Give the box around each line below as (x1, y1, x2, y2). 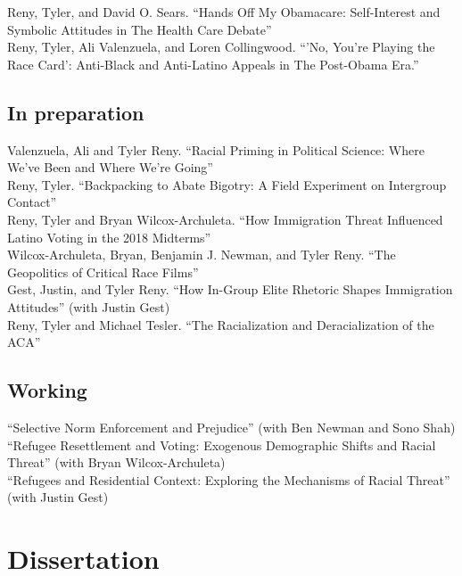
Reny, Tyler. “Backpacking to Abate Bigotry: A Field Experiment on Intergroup (7, 175, 447, 193)
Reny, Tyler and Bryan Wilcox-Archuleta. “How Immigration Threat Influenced (7, 210, 443, 228)
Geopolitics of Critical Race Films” (7, 262, 199, 281)
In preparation (7, 98, 144, 126)
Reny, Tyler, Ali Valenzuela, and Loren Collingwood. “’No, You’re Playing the (7, 37, 435, 56)
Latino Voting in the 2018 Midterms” (7, 227, 211, 246)
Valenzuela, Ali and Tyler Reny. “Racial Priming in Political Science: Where (7, 140, 425, 159)
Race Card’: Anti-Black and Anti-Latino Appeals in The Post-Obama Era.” (7, 54, 419, 73)
